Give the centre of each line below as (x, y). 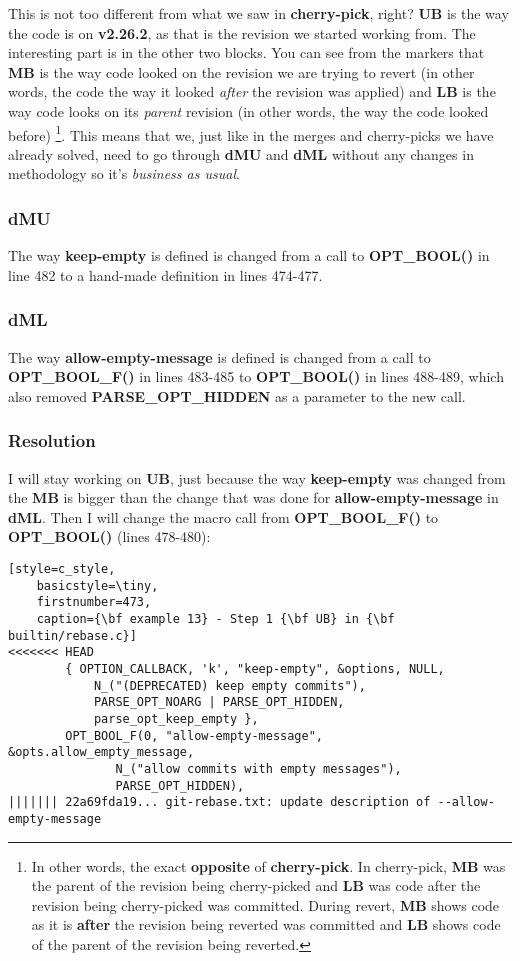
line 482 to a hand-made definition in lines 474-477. (165, 274)
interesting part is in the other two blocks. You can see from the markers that (246, 52)
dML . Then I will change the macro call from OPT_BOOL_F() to (223, 516)
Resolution (52, 440)
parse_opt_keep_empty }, (176, 718)
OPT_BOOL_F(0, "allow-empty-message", (194, 735)
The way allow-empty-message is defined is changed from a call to (219, 356)
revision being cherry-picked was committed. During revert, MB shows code (265, 904)
